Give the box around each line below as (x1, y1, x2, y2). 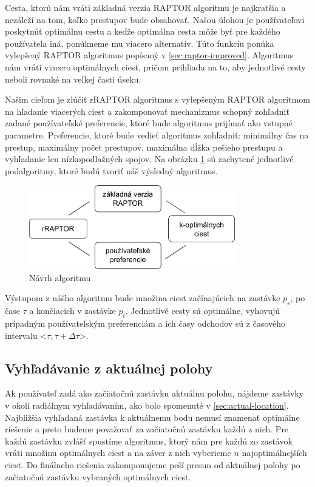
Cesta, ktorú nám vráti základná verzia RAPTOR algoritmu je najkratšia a (5, 1, 286, 13)
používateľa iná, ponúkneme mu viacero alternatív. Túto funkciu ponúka (5, 36, 274, 49)
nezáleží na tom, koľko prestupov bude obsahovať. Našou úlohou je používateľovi (5, 13, 305, 26)
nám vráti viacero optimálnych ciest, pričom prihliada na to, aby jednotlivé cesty (5, 60, 306, 73)
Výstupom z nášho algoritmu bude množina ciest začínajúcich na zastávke (5, 291, 280, 304)
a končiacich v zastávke (29, 304, 116, 317)
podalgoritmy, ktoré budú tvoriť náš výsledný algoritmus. (5, 164, 218, 177)
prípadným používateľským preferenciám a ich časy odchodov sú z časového (5, 317, 286, 330)
